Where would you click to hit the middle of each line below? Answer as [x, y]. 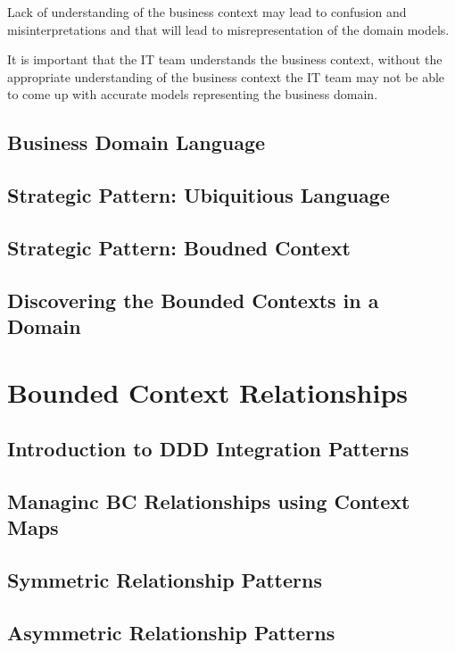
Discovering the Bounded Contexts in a [193, 300]
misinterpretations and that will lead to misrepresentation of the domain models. [228, 29]
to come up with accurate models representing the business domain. [193, 94]
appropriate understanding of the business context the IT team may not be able [226, 76]
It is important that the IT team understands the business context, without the [225, 59]
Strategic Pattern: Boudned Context [179, 247]
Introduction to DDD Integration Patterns [208, 449]
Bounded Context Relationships [208, 392]
